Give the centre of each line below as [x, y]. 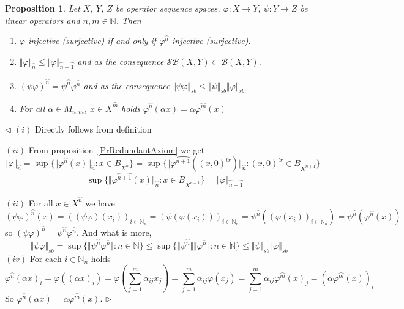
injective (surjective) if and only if [92, 41]
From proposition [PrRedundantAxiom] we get [117, 149]
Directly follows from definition [93, 129]
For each [46, 258]
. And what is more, [114, 232]
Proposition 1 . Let [43, 8]
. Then [129, 20]
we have [100, 202]
